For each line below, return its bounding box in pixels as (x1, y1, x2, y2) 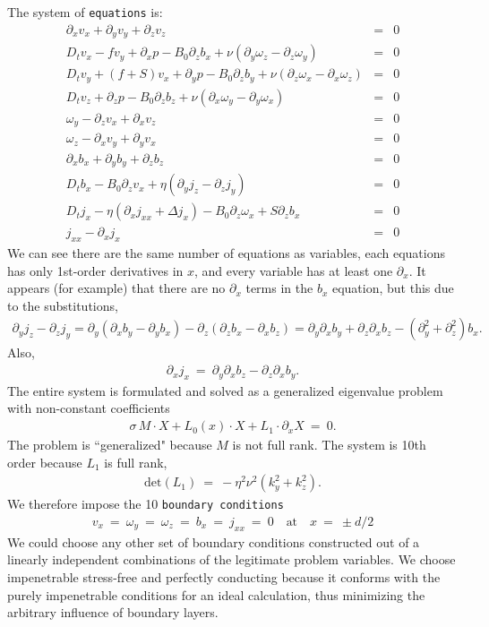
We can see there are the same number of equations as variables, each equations (7, 244, 445, 262)
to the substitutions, (7, 296, 118, 314)
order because (7, 452, 82, 471)
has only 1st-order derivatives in (7, 261, 184, 279)
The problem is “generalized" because (7, 435, 212, 454)
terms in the (245, 279, 313, 297)
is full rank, (104, 452, 167, 471)
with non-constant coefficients (7, 399, 170, 417)
